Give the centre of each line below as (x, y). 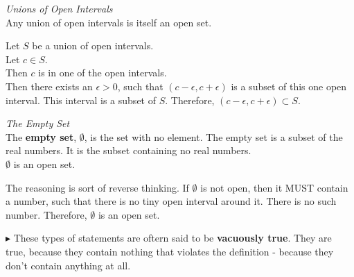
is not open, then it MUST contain (274, 187)
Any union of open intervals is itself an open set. (109, 22)
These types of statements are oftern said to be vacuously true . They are (172, 238)
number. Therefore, (46, 214)
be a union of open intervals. (93, 45)
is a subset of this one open (289, 86)
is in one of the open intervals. (103, 73)
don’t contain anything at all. (68, 265)
